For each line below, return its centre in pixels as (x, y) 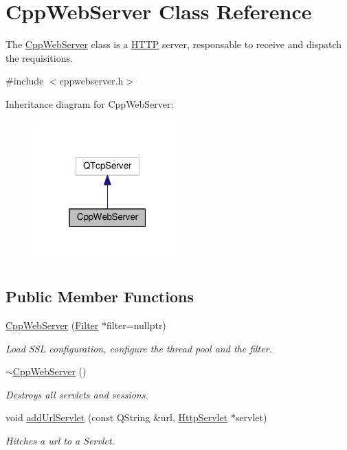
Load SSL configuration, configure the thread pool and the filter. (139, 348)
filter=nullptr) (136, 325)
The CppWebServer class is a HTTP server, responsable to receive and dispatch (174, 44)
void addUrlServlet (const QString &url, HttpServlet (117, 417)
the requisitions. (39, 57)
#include (25, 81)
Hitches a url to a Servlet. (60, 440)
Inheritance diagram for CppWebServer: (90, 103)
